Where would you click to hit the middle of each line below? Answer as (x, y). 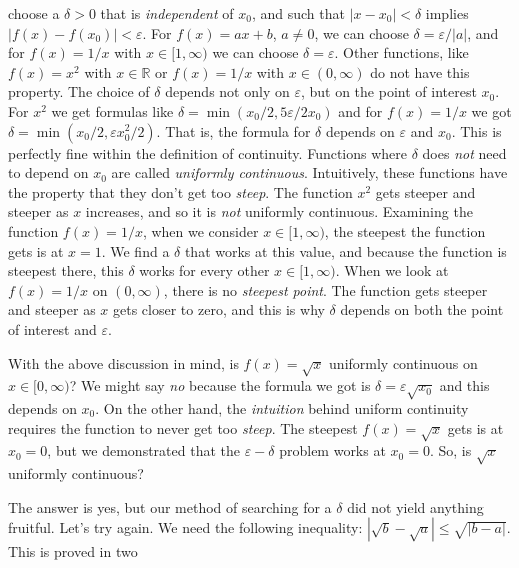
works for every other (204, 270)
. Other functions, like (401, 52)
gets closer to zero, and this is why (219, 309)
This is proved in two (73, 551)
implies (447, 13)
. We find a (135, 250)
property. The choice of (79, 91)
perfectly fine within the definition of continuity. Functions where (208, 152)
